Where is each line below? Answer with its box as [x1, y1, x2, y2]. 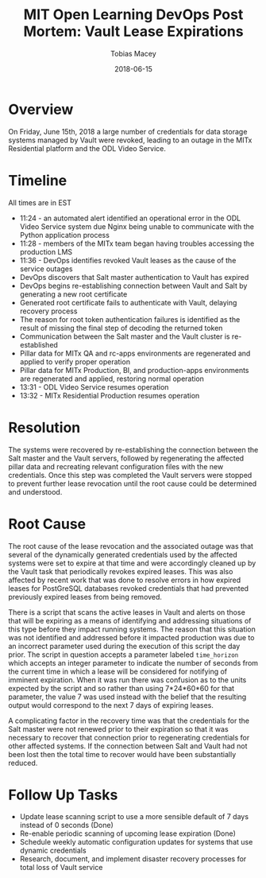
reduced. [8, 758, 38, 767]
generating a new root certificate [19, 289, 128, 299]
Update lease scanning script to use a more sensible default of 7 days [19, 812, 249, 822]
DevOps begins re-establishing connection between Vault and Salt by [19, 281, 248, 290]
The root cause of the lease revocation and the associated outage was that [8, 541, 254, 550]
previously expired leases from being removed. [8, 592, 163, 601]
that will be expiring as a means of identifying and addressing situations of [8, 616, 252, 625]
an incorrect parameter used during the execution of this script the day [8, 641, 241, 651]
